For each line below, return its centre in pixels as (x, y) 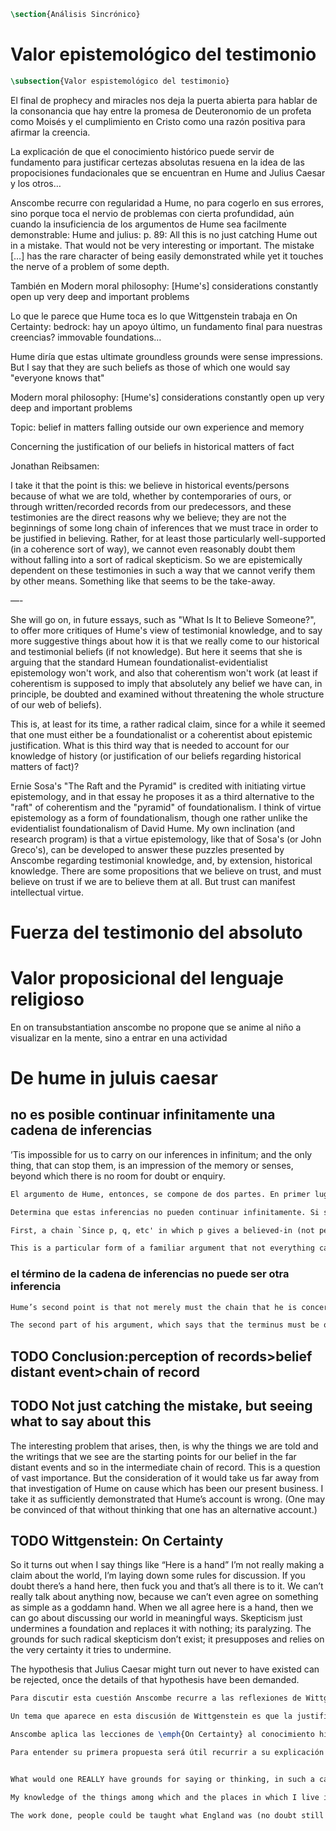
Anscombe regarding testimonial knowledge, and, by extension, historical (161, 860)
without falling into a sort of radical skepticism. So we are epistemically (156, 559)
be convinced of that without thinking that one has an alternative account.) (164, 1509)
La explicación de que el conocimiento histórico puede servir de (142, 151)
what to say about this (81, 1421)
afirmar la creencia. (50, 132)
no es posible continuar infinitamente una (143, 1115)
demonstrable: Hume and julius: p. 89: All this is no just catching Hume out (164, 234)
